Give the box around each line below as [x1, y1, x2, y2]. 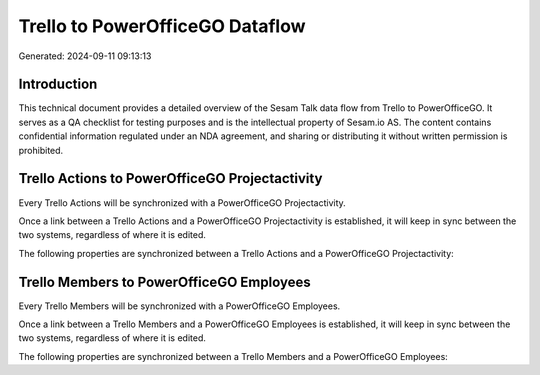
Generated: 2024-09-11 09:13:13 [18, 50, 152, 62]
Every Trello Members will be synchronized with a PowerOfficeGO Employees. [18, 300, 341, 312]
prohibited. [18, 144, 64, 156]
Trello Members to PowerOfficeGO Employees [18, 273, 311, 290]
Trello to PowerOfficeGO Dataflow [18, 15, 306, 37]
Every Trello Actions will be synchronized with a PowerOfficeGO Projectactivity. [18, 196, 347, 209]
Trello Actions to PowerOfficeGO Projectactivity [18, 170, 323, 187]
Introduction [18, 76, 98, 93]
